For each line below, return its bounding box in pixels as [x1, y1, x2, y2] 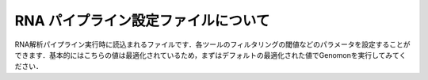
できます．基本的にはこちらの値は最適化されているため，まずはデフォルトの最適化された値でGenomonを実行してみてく [14, 50, 407, 59]
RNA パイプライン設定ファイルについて [14, 12, 270, 29]
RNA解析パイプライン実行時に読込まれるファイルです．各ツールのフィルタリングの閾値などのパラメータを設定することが [14, 40, 411, 49]
